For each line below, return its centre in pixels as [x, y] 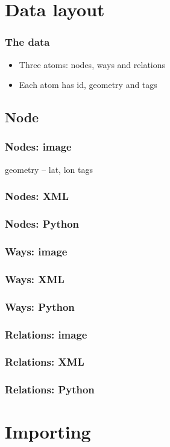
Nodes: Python [42, 224]
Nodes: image [38, 147]
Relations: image [46, 334]
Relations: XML [45, 362]
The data [27, 42]
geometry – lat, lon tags [49, 169]
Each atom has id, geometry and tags [88, 85]
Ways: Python [40, 306]
